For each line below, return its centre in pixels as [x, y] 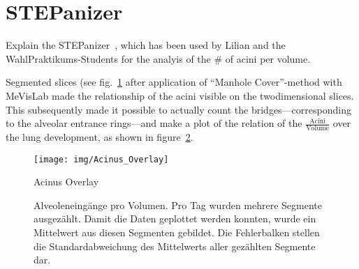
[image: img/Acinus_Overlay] [101, 159]
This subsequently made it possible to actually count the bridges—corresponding [178, 109]
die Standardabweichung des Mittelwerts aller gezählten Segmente [175, 246]
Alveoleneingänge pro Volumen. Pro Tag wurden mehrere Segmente [178, 205]
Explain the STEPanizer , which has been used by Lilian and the [146, 45]
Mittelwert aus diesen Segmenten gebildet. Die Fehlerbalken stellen [177, 232]
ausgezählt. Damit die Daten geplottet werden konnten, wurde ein [175, 218]
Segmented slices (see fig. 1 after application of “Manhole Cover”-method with [174, 82]
